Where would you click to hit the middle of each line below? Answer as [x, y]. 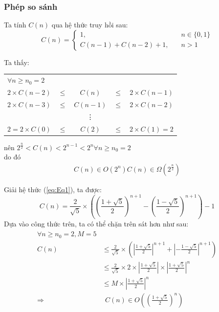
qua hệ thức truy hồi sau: [90, 25]
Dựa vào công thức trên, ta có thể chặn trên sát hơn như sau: [96, 223]
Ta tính [15, 25]
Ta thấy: [17, 62]
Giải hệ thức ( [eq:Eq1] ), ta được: [53, 189]
